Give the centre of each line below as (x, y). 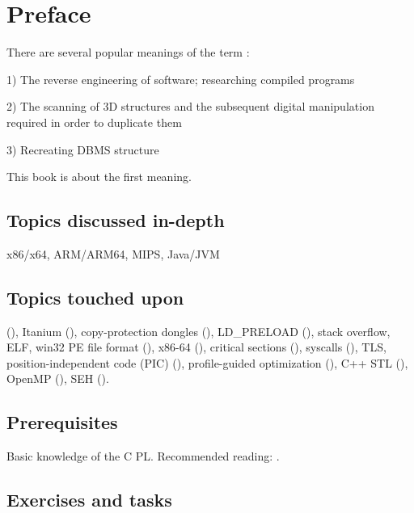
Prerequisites (62, 422)
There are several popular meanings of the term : (128, 52)
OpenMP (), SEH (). (58, 378)
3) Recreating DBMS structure (83, 149)
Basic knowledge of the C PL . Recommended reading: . (143, 456)
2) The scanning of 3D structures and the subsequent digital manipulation (190, 106)
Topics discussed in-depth (116, 220)
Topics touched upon (95, 297)
